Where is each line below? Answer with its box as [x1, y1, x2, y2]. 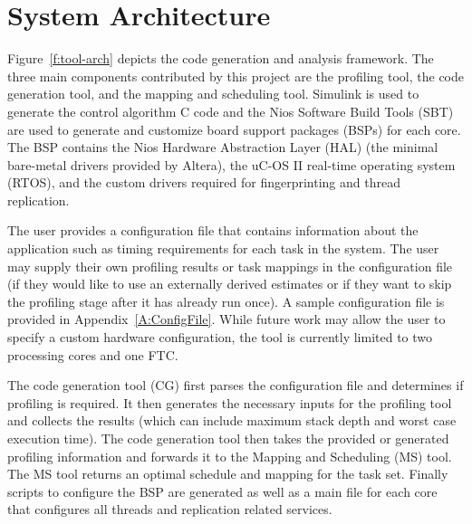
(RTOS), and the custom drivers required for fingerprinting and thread [7, 173, 400, 192]
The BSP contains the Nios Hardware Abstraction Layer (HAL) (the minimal [7, 138, 438, 157]
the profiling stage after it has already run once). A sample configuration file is [7, 291, 445, 310]
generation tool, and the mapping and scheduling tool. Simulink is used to [7, 84, 419, 103]
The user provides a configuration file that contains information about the [7, 221, 419, 240]
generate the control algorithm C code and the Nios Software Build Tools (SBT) [7, 101, 454, 120]
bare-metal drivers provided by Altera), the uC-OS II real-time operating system [7, 155, 456, 174]
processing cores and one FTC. [7, 345, 178, 364]
